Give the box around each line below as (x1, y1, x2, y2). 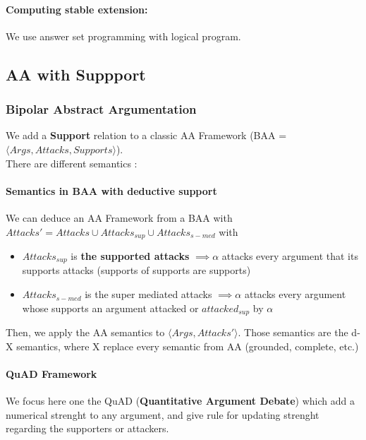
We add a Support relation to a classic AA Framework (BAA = (6, 128, 287, 143)
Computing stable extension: (6, 1, 148, 16)
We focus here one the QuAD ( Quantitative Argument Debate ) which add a (6, 393, 355, 408)
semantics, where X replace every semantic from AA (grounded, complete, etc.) (16, 338, 359, 353)
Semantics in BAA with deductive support (6, 183, 217, 198)
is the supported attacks (71, 249, 190, 263)
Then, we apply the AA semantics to (6, 325, 165, 340)
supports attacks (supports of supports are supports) (22, 263, 251, 278)
